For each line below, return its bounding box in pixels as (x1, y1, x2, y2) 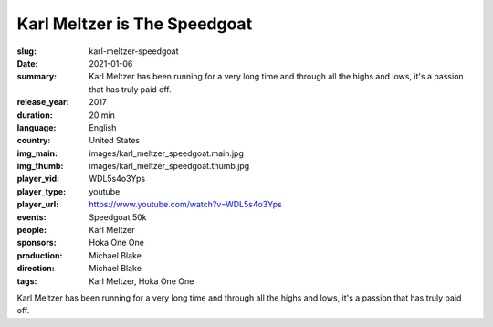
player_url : (16, 199, 59, 210)
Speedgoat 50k (89, 211, 147, 223)
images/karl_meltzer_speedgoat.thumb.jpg (89, 161, 250, 172)
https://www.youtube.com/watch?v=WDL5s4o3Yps (89, 199, 282, 210)
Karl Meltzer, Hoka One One (89, 275, 194, 287)
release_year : (16, 97, 70, 108)
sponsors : (16, 237, 57, 248)
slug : (16, 46, 37, 57)
